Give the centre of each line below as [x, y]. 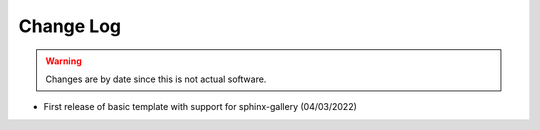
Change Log [70, 26]
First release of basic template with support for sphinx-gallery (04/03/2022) [200, 107]
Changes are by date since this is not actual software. [156, 79]
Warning [63, 61]
